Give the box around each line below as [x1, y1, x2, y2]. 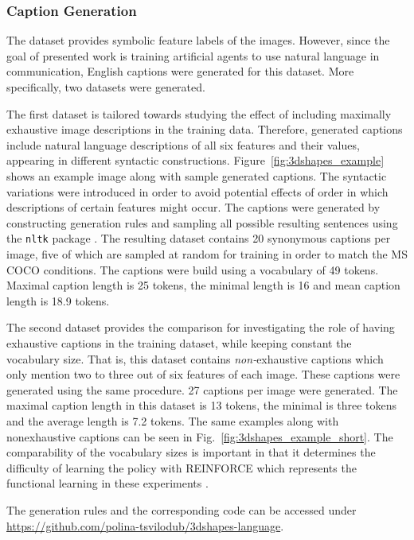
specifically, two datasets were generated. [6, 79, 205, 95]
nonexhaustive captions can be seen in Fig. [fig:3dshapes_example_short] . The [6, 428, 393, 445]
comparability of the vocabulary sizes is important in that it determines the [6, 444, 376, 460]
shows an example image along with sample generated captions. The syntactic [6, 167, 387, 184]
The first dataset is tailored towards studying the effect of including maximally [6, 105, 392, 122]
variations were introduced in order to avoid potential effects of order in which [6, 183, 389, 200]
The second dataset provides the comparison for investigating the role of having [6, 319, 395, 336]
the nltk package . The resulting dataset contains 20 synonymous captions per [6, 230, 391, 247]
